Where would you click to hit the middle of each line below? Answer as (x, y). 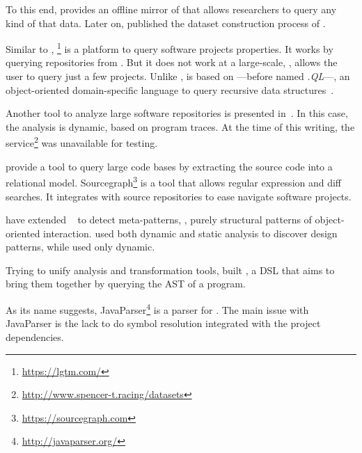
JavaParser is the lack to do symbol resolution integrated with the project (163, 323)
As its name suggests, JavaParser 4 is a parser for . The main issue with (157, 309)
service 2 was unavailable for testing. (82, 142)
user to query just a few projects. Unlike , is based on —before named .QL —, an (178, 76)
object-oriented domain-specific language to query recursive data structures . (170, 89)
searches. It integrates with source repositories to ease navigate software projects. (179, 196)
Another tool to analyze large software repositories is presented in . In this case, (177, 113)
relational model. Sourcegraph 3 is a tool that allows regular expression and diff (174, 181)
